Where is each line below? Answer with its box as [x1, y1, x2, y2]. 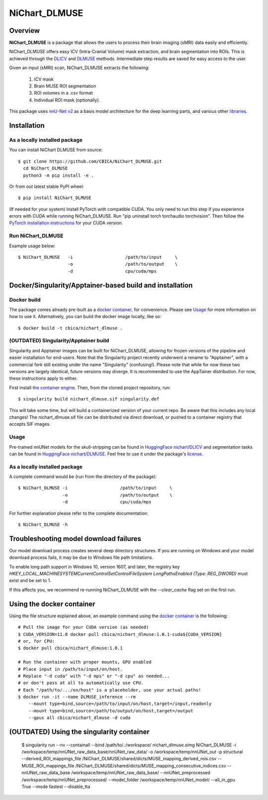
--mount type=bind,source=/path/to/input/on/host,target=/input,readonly [28, 701, 212, 706]
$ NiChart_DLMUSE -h [18, 522, 68, 527]
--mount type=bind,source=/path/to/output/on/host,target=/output [28, 708, 194, 713]
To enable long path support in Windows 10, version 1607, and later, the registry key [9, 564, 180, 570]
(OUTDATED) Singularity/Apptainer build [9, 337, 109, 344]
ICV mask [34, 76, 54, 82]
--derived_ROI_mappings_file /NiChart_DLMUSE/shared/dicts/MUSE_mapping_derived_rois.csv [21, 756, 217, 762]
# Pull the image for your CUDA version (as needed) [18, 624, 149, 630]
